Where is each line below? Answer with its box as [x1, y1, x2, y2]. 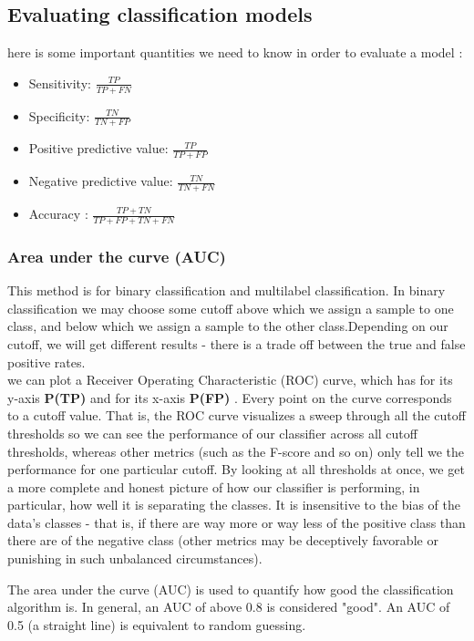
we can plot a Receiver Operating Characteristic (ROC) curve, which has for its [7, 370, 453, 389]
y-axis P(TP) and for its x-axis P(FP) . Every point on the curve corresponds [7, 388, 452, 407]
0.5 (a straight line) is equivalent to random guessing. [7, 615, 306, 634]
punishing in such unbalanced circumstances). [7, 549, 263, 568]
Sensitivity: [28, 73, 91, 92]
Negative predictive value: [28, 171, 173, 191]
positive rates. [7, 352, 86, 371]
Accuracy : [28, 204, 88, 223]
